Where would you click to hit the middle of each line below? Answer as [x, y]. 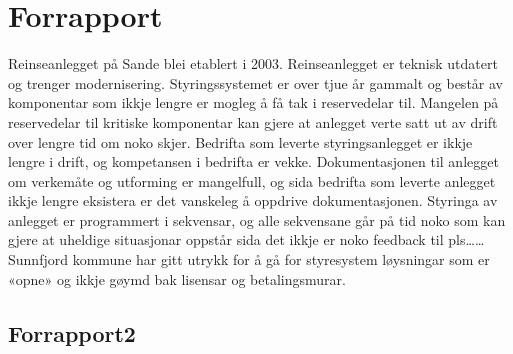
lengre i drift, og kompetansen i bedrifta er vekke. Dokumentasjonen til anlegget [253, 161]
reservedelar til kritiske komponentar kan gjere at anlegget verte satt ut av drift [253, 121]
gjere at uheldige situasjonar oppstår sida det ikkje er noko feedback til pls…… [246, 239]
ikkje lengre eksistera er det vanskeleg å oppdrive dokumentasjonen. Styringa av [253, 200]
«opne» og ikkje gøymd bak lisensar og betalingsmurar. [177, 278]
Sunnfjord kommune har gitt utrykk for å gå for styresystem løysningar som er [249, 259]
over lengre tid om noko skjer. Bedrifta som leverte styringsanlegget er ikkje [240, 141]
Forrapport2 [72, 332]
